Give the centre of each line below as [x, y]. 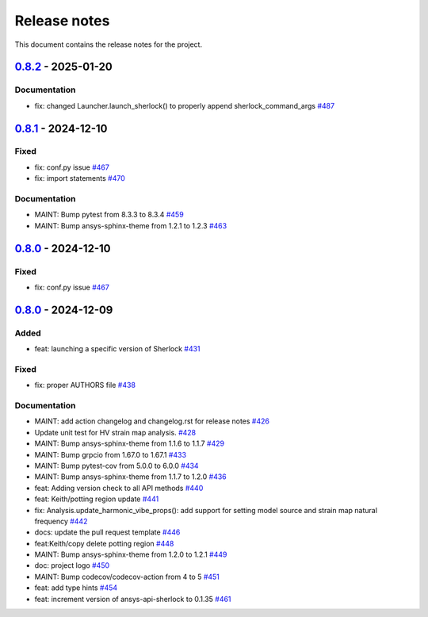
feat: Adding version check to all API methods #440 [119, 488]
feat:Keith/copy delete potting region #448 [104, 543]
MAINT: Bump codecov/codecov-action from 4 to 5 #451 [127, 577]
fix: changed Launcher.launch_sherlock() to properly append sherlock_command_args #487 [185, 105]
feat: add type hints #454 [76, 588]
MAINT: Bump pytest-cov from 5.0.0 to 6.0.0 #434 [117, 466]
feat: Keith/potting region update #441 [97, 499]
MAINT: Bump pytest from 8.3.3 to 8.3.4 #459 [109, 215]
